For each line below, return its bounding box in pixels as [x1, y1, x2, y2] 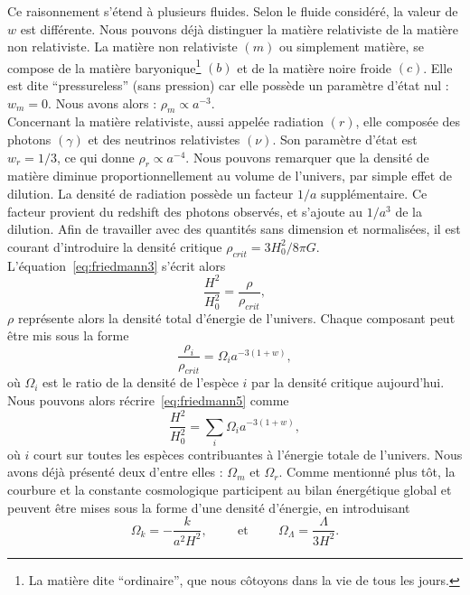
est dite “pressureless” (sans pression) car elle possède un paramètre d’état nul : [7, 76, 449, 95]
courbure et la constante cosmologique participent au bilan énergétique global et [7, 480, 452, 499]
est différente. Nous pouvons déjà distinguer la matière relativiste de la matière [20, 19, 459, 38]
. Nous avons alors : [48, 93, 157, 112]
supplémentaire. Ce [321, 184, 428, 202]
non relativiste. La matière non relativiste [7, 37, 238, 56]
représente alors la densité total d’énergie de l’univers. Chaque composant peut [17, 308, 456, 327]
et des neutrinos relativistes [88, 130, 240, 149]
